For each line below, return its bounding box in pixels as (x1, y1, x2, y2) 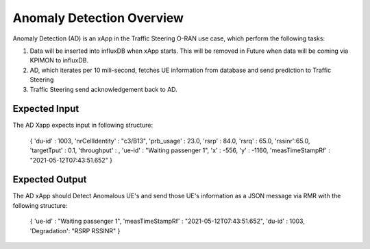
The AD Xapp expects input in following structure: (12, 121, 153, 130)
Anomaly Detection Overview (12, 10, 184, 25)
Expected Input (12, 103, 79, 115)
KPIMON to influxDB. (29, 56, 89, 64)
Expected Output (12, 174, 87, 185)
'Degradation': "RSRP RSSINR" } (29, 226, 121, 235)
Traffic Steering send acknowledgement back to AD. (29, 85, 177, 93)
